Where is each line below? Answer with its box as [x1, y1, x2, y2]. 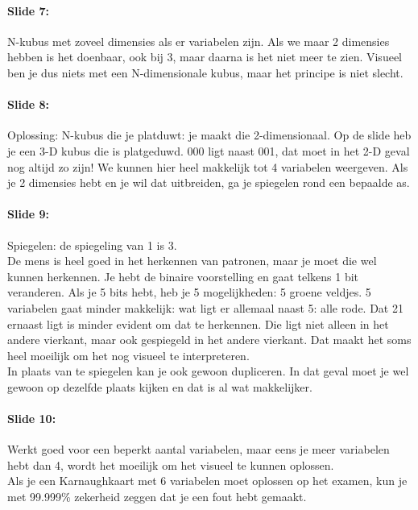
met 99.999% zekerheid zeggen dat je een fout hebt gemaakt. [7, 488, 307, 505]
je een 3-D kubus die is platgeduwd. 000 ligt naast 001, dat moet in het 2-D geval [7, 142, 410, 159]
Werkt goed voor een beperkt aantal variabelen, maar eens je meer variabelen [7, 441, 390, 458]
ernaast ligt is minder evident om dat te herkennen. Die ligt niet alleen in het [7, 315, 389, 332]
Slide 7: [7, 2, 50, 19]
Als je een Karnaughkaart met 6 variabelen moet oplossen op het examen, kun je [7, 472, 408, 489]
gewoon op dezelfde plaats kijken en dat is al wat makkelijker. [7, 378, 312, 395]
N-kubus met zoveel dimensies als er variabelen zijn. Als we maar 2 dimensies [7, 32, 390, 49]
